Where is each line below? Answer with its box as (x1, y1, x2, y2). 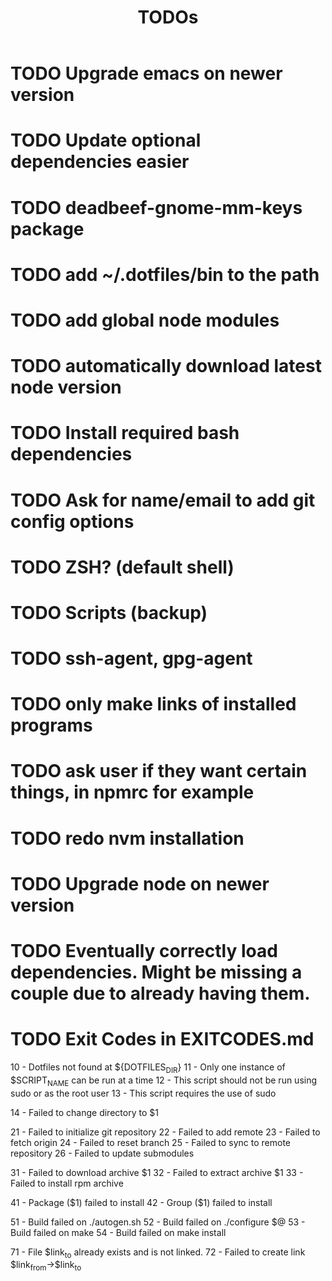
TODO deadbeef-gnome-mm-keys (10, 196, 303, 219)
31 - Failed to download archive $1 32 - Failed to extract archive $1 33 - (10, 1166, 304, 1178)
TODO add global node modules (10, 309, 280, 331)
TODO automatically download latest (10, 355, 322, 378)
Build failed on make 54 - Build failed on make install (10, 1226, 227, 1238)
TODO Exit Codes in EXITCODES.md (10, 1028, 315, 1051)
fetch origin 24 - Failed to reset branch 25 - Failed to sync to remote (10, 1136, 291, 1148)
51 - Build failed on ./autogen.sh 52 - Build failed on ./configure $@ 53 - (10, 1216, 306, 1228)
